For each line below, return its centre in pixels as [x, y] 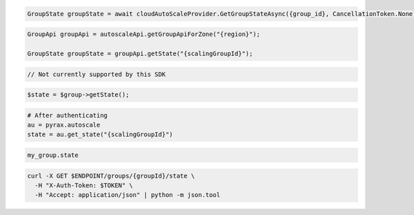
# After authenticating [68, 115]
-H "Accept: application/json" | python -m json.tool [128, 195]
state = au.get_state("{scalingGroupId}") [100, 134]
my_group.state [53, 155]
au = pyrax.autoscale [64, 125]
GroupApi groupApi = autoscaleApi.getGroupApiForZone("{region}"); [144, 34]
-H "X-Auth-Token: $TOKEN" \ [84, 186]
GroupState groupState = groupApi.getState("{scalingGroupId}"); [140, 53]
